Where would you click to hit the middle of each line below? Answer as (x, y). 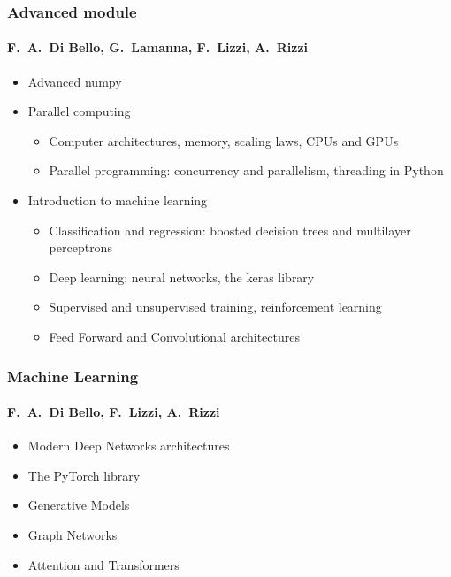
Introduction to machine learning (118, 200)
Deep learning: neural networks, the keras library (182, 277)
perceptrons (80, 247)
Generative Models (79, 505)
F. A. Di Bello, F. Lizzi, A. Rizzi (114, 412)
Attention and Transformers (103, 564)
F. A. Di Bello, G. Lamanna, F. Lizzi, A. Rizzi (158, 47)
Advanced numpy (75, 81)
